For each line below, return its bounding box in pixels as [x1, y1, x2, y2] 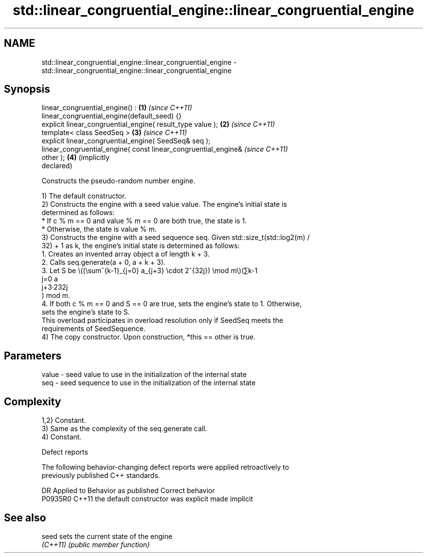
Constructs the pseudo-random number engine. [41, 177, 195, 185]
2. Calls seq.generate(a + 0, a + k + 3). [41, 258, 166, 267]
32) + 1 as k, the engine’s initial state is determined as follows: [41, 241, 240, 250]
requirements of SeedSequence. [41, 324, 146, 333]
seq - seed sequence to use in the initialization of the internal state [41, 378, 256, 387]
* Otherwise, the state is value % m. [41, 225, 157, 234]
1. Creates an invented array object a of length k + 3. [41, 250, 210, 259]
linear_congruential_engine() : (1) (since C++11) [41, 103, 193, 112]
